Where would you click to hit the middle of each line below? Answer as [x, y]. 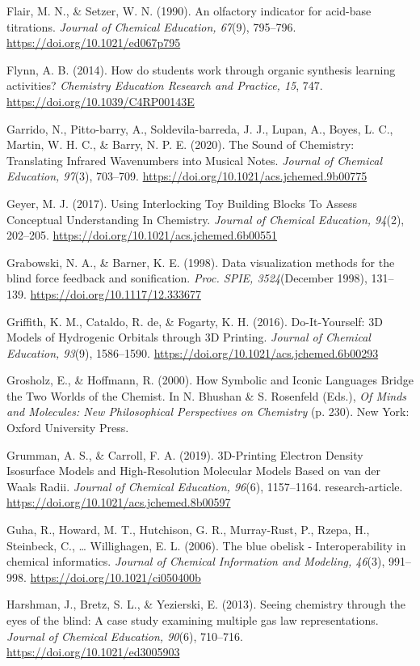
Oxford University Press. [68, 428]
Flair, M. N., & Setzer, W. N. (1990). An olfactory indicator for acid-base [189, 11]
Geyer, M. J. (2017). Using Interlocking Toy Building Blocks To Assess [182, 203]
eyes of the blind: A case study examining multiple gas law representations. [193, 620]
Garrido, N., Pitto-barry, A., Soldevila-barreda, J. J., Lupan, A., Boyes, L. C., [200, 128]
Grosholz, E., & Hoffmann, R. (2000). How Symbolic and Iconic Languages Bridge [210, 380]
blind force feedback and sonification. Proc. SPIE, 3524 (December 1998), [187, 278]
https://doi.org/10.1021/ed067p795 [94, 42]
